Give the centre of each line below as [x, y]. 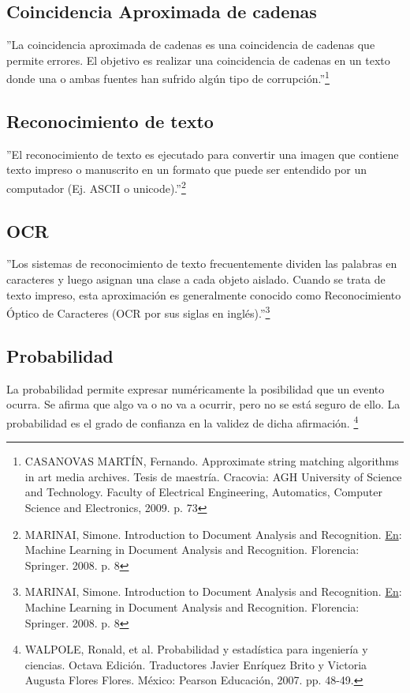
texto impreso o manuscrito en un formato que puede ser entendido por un [186, 169]
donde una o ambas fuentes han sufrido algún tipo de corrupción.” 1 [168, 77]
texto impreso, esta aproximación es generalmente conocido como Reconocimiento [204, 294]
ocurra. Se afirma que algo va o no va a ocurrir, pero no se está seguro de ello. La [203, 404]
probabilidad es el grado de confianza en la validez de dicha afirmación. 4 [183, 421]
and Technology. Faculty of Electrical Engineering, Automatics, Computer [203, 492]
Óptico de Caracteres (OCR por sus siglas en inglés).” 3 [138, 312]
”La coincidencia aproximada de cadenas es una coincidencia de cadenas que [191, 45]
